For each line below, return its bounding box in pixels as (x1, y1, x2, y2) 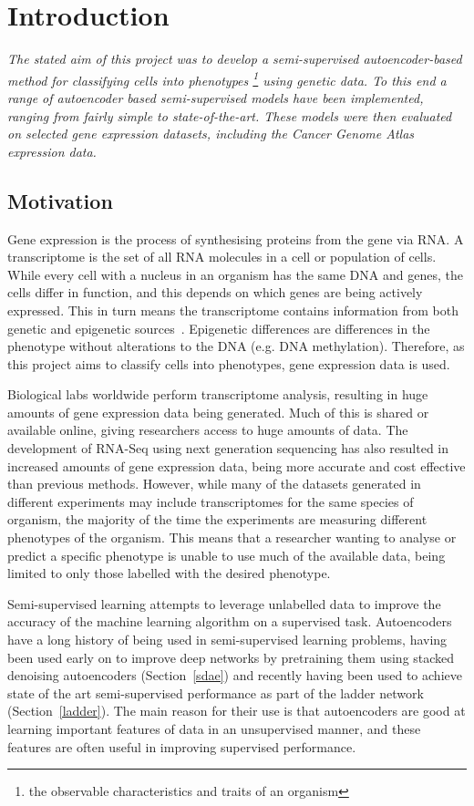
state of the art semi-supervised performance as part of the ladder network (7, 683, 424, 702)
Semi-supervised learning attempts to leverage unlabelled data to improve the (7, 594, 441, 613)
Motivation (7, 186, 113, 214)
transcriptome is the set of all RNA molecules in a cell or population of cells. (7, 247, 437, 266)
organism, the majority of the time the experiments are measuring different (7, 510, 428, 529)
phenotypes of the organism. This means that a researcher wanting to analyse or (7, 528, 457, 547)
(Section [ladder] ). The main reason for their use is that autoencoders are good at (7, 701, 466, 720)
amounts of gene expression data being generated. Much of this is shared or (7, 402, 429, 421)
